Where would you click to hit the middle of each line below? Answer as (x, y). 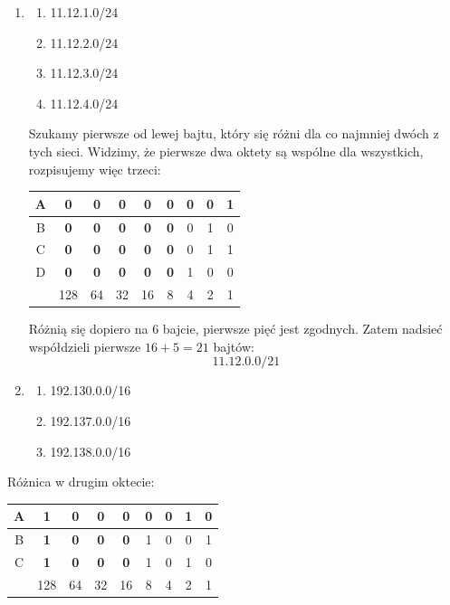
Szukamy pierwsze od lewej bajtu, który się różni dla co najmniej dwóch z (234, 133)
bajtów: (234, 346)
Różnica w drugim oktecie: (81, 482)
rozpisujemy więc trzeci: (95, 169)
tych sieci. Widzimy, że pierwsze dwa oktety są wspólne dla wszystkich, (226, 151)
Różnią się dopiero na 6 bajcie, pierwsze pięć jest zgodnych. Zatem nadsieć (235, 329)
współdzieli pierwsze (85, 346)
